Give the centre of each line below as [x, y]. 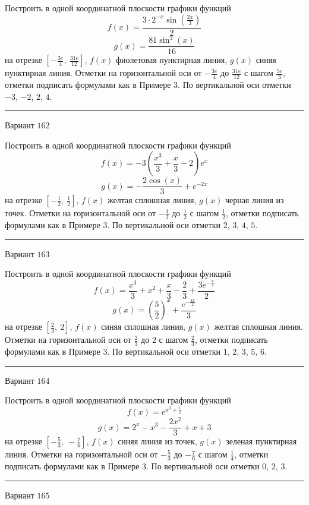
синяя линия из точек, [157, 441]
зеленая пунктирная [261, 441]
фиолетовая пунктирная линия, [172, 60]
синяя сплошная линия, [144, 326]
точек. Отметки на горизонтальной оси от [81, 213]
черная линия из [254, 200]
